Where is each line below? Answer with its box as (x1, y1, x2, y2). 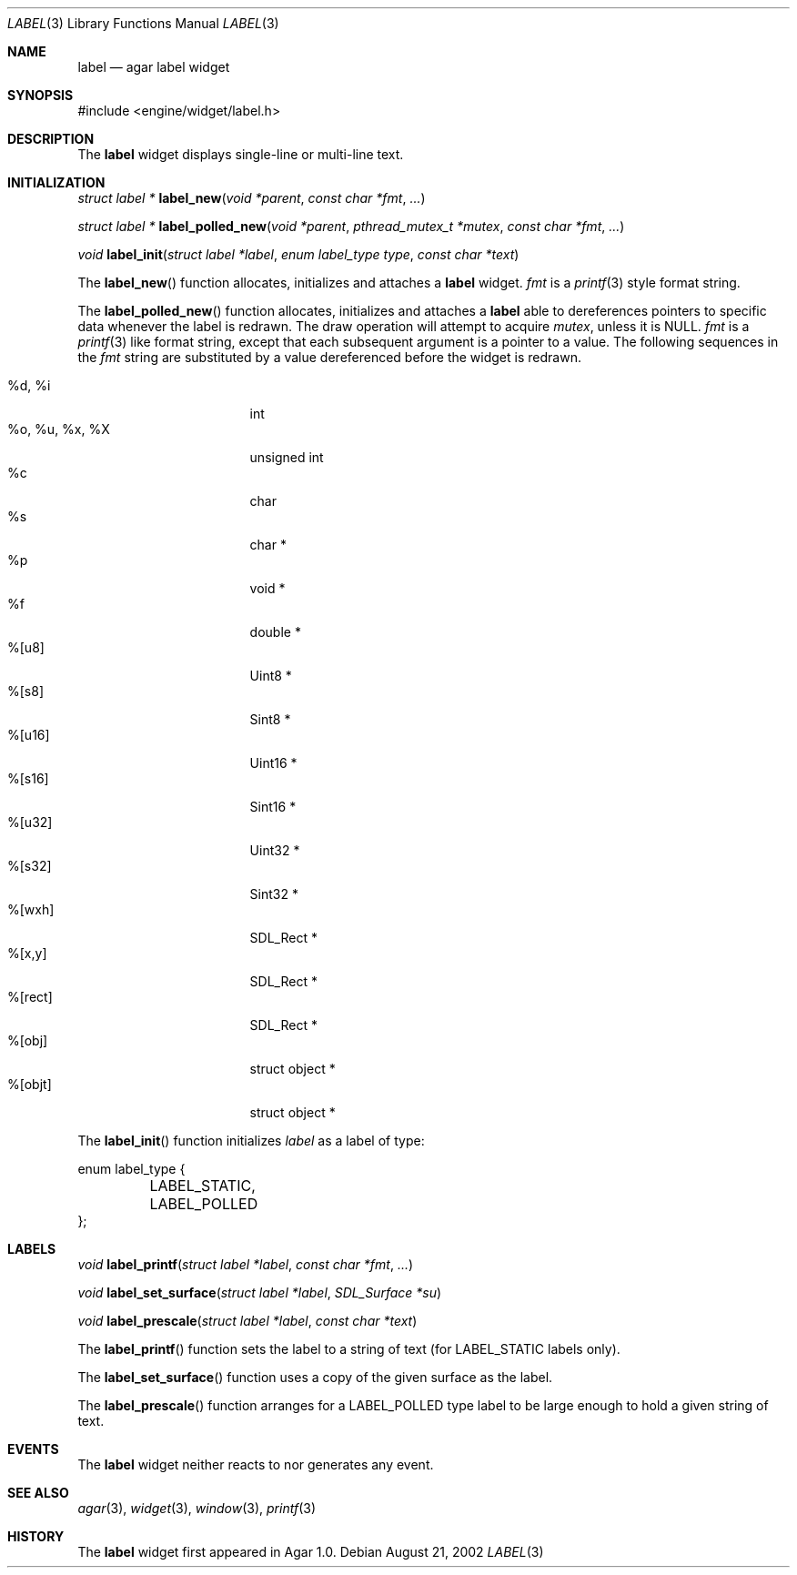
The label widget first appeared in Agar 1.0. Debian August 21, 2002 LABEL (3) (77, 1544, 544, 1560)
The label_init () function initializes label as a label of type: (77, 1133, 425, 1148)
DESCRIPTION (7, 131, 95, 146)
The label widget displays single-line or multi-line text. (77, 146, 404, 162)
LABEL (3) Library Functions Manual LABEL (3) (7, 15, 279, 31)
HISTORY (7, 1529, 65, 1544)
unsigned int (249, 449, 324, 465)
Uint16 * (249, 755, 298, 771)
